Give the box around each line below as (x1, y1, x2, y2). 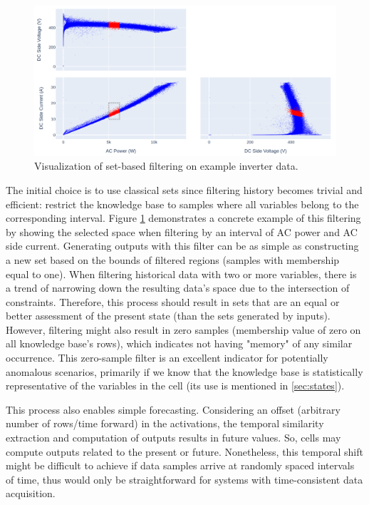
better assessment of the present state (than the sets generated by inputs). (6, 308, 331, 323)
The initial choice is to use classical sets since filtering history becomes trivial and (6, 182, 363, 197)
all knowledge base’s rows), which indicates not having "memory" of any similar (6, 336, 353, 351)
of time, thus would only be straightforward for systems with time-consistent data (6, 471, 363, 486)
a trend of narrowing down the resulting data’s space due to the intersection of (6, 280, 350, 295)
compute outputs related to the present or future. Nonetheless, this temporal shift (6, 444, 363, 459)
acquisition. (6, 486, 56, 501)
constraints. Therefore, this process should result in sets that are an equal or (6, 294, 340, 309)
